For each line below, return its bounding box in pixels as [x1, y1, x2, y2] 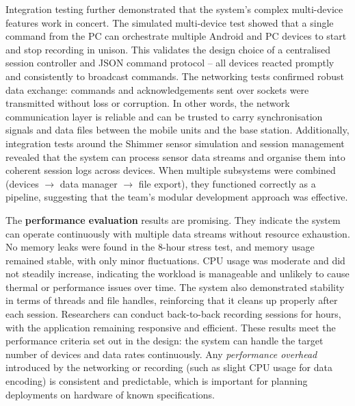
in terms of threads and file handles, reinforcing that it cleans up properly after [5, 293, 338, 307]
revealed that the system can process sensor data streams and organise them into [5, 149, 345, 164]
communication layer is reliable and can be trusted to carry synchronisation [5, 109, 323, 123]
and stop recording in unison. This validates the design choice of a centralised [5, 42, 331, 56]
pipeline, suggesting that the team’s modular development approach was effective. [5, 190, 348, 204]
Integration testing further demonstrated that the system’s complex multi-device [5, 2, 343, 16]
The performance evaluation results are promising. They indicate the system [5, 212, 341, 227]
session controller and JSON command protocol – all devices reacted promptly [5, 55, 334, 70]
